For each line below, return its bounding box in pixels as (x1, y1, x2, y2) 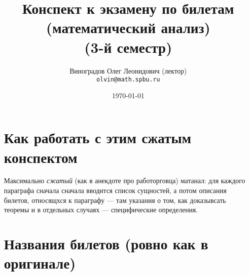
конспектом (4, 147, 77, 167)
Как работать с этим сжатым (4, 127, 191, 148)
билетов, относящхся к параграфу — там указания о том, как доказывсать (4, 195, 226, 205)
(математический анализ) (46, 17, 211, 38)
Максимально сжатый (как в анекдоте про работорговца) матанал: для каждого (4, 175, 245, 186)
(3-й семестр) (84, 37, 172, 57)
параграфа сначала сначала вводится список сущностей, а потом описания (4, 185, 227, 196)
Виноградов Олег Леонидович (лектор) (70, 65, 187, 76)
